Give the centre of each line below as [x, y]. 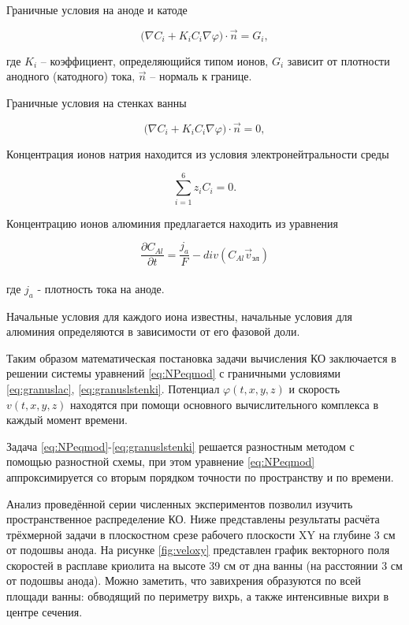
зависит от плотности [338, 60]
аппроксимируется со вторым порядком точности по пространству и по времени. [200, 476]
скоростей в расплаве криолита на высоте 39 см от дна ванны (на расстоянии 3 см [204, 565]
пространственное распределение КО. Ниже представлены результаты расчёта [193, 519]
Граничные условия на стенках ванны [97, 102]
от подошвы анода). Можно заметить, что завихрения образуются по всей [184, 580]
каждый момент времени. [67, 420]
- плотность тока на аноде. [101, 288]
